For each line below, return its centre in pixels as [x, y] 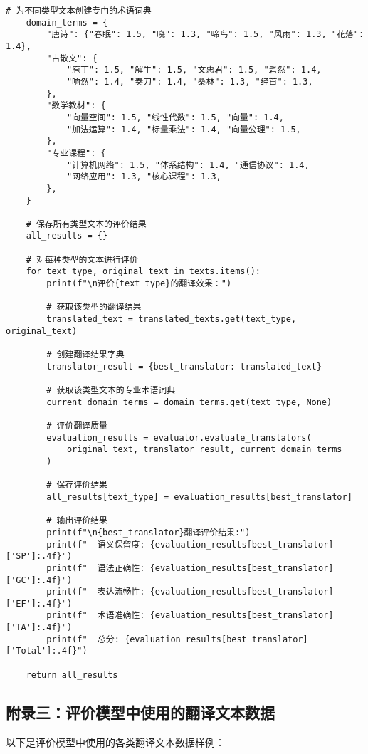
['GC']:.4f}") [39, 580]
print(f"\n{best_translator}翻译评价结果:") [148, 532]
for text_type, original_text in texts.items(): [143, 272]
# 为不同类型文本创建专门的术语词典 [79, 11]
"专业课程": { [76, 153]
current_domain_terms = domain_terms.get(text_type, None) [189, 402]
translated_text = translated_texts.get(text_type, [172, 319]
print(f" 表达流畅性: [96, 592]
